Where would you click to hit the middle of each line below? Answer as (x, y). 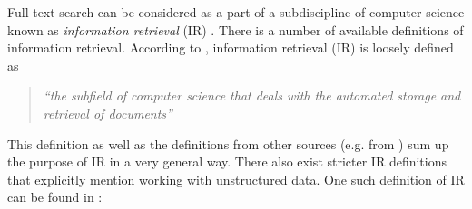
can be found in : (55, 197)
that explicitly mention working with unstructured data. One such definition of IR (236, 179)
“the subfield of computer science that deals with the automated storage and (252, 95)
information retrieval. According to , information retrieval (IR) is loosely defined (231, 47)
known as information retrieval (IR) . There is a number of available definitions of (236, 29)
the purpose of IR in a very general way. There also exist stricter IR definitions (227, 161)
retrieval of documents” (108, 113)
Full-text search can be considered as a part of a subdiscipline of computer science (236, 12)
